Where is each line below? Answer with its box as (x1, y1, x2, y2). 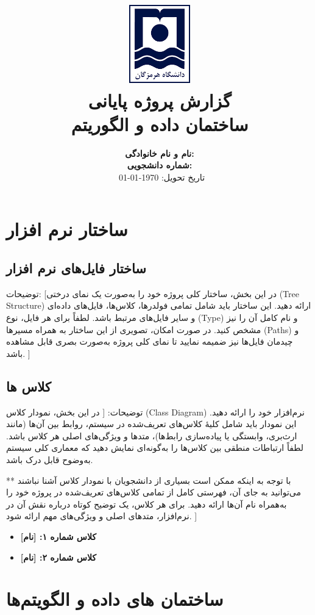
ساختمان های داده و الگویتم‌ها (6, 586, 224, 611)
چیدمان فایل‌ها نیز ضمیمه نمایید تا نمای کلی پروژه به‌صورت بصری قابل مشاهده (6, 335, 293, 348)
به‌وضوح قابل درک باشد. (6, 453, 93, 466)
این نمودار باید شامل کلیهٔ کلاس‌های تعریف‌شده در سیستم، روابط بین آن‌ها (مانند (6, 417, 297, 430)
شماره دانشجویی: (127, 159, 193, 171)
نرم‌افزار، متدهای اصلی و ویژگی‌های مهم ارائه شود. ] (6, 509, 197, 522)
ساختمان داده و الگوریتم (71, 111, 249, 136)
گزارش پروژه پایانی (88, 87, 232, 112)
